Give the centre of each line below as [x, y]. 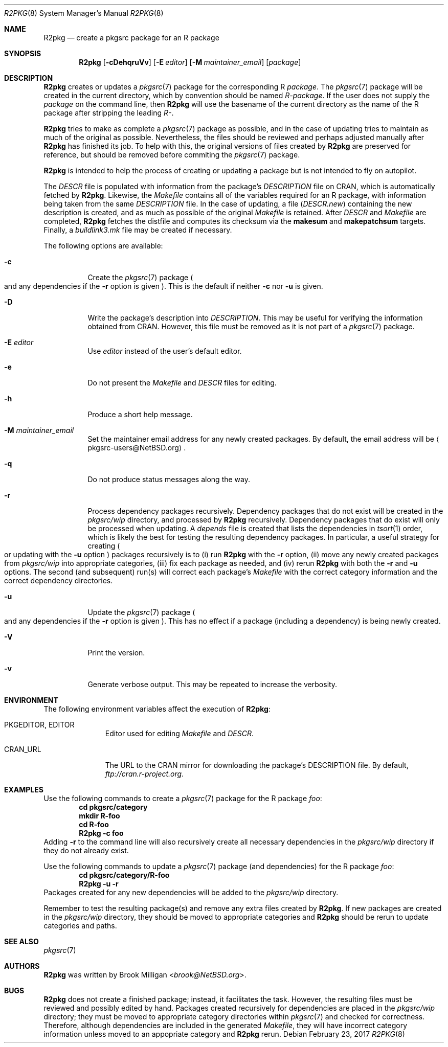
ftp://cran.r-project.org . [144, 774]
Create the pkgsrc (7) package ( [140, 277]
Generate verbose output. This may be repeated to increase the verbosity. [212, 684]
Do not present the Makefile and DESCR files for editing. [182, 383]
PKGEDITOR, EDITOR [39, 725]
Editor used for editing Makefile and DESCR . [179, 733]
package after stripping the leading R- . [109, 113]
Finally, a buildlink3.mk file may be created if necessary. [138, 230]
